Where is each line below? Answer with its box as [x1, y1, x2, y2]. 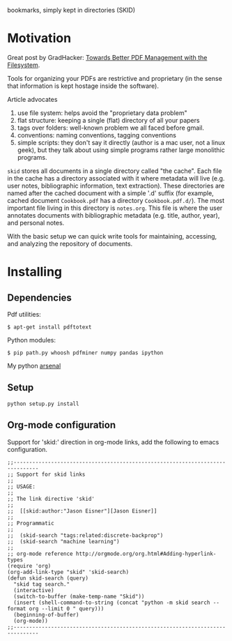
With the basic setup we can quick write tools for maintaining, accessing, [7, 232, 217, 240]
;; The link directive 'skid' [7, 495, 95, 502]
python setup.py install [7, 400, 79, 407]
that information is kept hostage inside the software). [7, 82, 159, 90]
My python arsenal [7, 361, 61, 370]
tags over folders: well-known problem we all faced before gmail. [17, 123, 204, 132]
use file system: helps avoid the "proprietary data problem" [17, 108, 188, 117]
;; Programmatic [7, 520, 54, 527]
